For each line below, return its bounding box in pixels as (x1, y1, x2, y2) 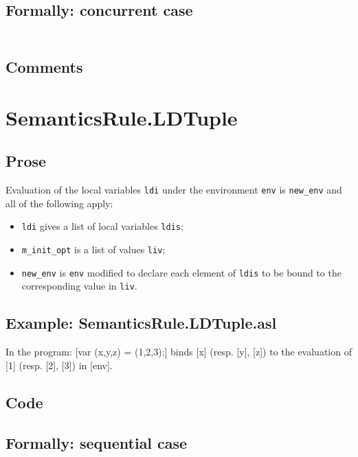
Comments (5, 56, 83, 78)
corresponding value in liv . (21, 279, 137, 293)
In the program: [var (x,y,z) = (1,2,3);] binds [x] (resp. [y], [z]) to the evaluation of (5, 344, 352, 359)
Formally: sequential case (5, 432, 188, 453)
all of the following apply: (5, 196, 113, 210)
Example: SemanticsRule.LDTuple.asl (5, 312, 277, 333)
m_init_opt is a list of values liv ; (21, 242, 166, 256)
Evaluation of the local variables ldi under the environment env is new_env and (5, 183, 342, 197)
